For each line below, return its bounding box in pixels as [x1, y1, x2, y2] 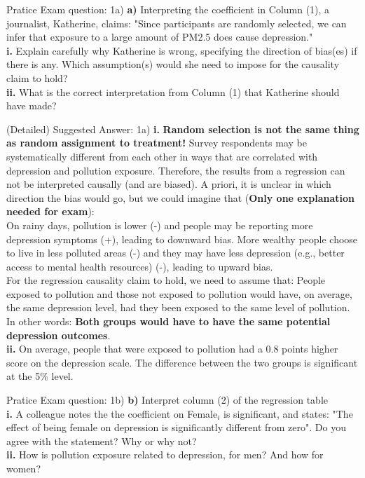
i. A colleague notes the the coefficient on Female [6, 406, 218, 421]
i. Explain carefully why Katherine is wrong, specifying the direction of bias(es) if [6, 43, 357, 57]
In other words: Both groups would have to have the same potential [6, 314, 331, 329]
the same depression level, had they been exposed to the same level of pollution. [6, 300, 350, 315]
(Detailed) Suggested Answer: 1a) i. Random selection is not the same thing [6, 121, 359, 136]
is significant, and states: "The [223, 406, 353, 421]
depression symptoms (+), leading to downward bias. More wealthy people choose [6, 231, 358, 246]
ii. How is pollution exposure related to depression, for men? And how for [6, 447, 324, 462]
